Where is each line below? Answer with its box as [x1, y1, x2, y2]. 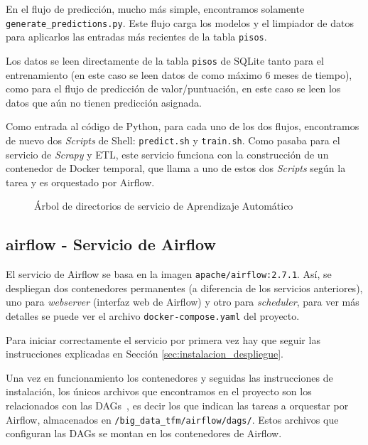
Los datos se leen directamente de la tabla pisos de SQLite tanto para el [6, 53, 324, 68]
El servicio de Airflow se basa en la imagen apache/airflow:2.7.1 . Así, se [6, 267, 332, 282]
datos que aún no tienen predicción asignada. [6, 95, 202, 109]
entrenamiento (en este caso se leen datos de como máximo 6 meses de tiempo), [6, 67, 352, 82]
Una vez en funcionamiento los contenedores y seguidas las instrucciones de [6, 370, 333, 385]
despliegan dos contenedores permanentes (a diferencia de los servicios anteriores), [6, 280, 363, 295]
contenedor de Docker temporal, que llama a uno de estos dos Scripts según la [6, 161, 346, 176]
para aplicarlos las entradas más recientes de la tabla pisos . [6, 29, 267, 44]
